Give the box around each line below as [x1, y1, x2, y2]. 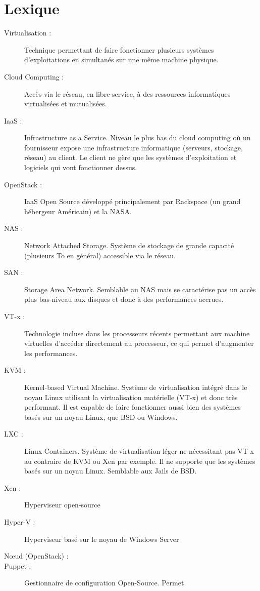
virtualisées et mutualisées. [24, 98, 107, 109]
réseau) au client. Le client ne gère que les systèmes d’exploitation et [24, 152, 237, 163]
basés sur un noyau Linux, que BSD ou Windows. [24, 411, 178, 422]
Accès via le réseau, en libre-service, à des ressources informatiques [24, 88, 231, 99]
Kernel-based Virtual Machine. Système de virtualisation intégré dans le [24, 381, 247, 392]
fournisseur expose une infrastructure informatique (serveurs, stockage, [24, 142, 243, 152]
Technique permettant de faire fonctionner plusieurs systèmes [24, 44, 214, 55]
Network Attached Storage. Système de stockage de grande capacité [24, 240, 234, 251]
